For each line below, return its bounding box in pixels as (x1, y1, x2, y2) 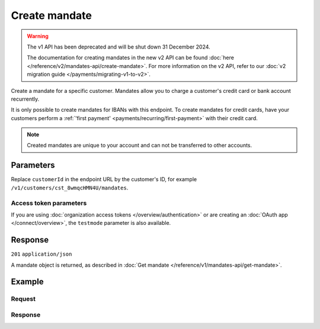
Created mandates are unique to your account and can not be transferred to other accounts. (27, 142, 252, 149)
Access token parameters (11, 199, 87, 207)
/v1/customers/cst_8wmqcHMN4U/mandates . (11, 184, 129, 191)
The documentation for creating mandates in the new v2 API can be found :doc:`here (27, 54, 234, 62)
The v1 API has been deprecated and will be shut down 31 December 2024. (27, 43, 210, 50)
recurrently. (11, 95, 40, 102)
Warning (27, 33, 49, 40)
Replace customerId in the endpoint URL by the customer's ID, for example (11, 176, 197, 183)
